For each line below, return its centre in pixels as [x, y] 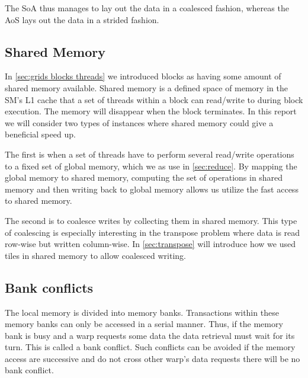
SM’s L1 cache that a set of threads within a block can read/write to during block [154, 99]
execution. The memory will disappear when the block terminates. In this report [151, 111]
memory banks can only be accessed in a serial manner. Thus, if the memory [144, 324]
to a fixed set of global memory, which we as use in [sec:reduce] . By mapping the [151, 166]
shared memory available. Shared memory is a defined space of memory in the [146, 87]
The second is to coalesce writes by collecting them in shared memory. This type [151, 220]
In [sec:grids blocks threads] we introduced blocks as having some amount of [143, 76]
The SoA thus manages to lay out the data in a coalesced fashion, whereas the [147, 8]
